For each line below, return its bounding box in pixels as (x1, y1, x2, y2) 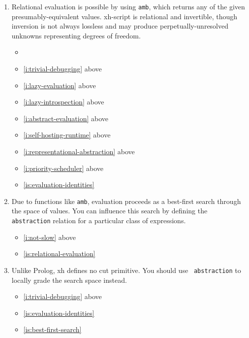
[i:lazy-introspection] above (23, 97, 104, 107)
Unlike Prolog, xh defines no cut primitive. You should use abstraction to (11, 265, 241, 275)
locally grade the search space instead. (11, 274, 127, 285)
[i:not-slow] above (23, 232, 76, 242)
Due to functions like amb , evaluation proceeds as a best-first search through (11, 196, 241, 206)
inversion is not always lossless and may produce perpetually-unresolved (11, 21, 229, 31)
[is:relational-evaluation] (23, 248, 95, 259)
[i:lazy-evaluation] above (23, 80, 96, 90)
